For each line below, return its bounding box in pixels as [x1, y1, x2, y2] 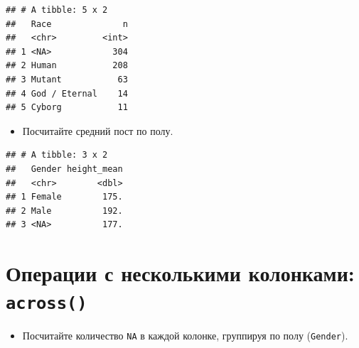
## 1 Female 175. [6, 192, 123, 202]
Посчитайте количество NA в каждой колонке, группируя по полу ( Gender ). [22, 328, 348, 343]
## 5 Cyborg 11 [6, 102, 128, 113]
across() [6, 293, 87, 314]
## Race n [6, 18, 128, 29]
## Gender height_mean [6, 163, 123, 174]
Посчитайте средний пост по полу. [22, 123, 173, 138]
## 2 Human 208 [6, 60, 128, 71]
